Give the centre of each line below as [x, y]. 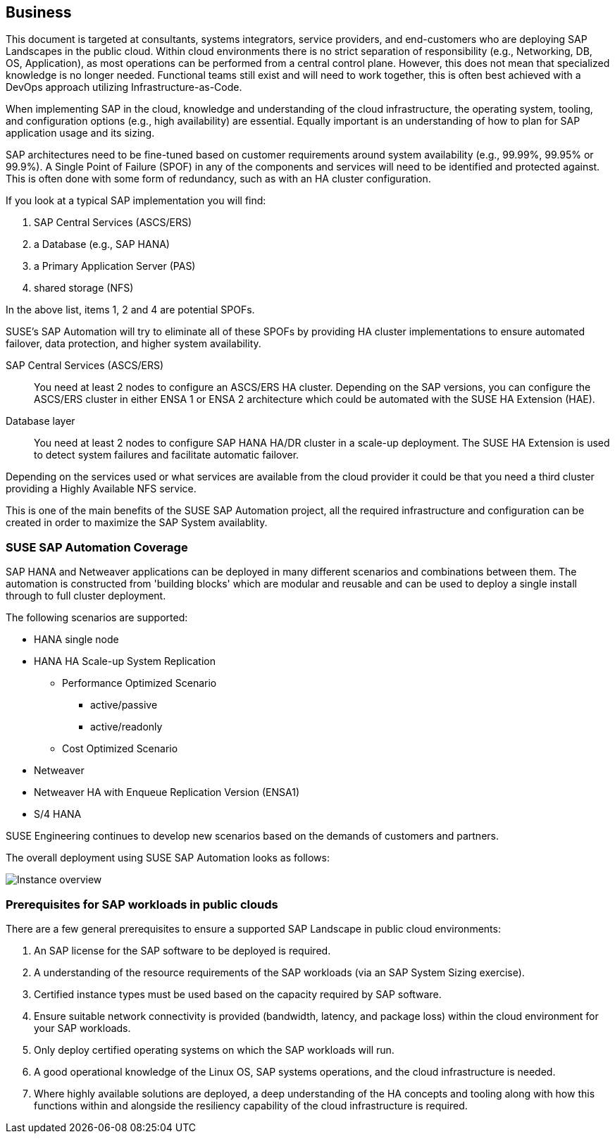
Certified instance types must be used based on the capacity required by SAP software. [238, 994]
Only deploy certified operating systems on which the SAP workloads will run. [214, 1050]
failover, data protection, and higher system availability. [133, 344]
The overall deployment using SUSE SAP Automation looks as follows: [168, 858]
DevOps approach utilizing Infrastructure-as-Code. [124, 87]
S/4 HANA [58, 814]
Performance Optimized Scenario [139, 683]
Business [39, 12]
